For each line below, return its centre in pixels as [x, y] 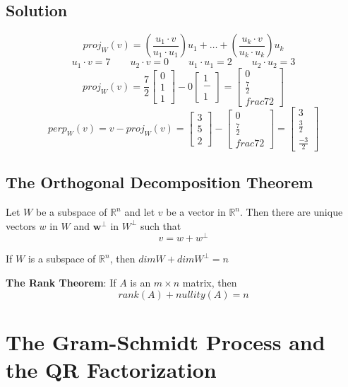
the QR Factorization [111, 369]
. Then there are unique [292, 212]
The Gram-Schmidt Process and [166, 341]
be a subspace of [71, 212]
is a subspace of [62, 259]
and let [140, 212]
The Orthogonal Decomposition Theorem [160, 182]
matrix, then [210, 282]
